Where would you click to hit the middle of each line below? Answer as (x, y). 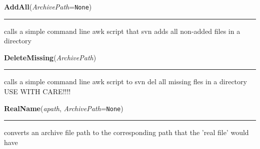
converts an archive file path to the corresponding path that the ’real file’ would (126, 132)
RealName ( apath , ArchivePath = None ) (64, 108)
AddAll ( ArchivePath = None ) (48, 6)
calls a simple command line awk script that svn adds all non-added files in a (122, 31)
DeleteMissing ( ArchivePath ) (50, 57)
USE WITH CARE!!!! (37, 91)
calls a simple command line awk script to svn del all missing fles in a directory (125, 81)
